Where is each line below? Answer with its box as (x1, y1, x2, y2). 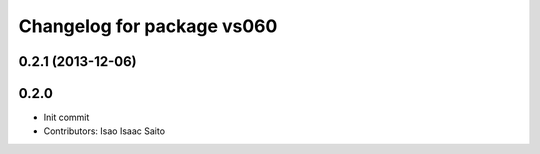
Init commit (43, 111, 90, 124)
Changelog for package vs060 (18, 15, 278, 37)
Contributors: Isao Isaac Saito (43, 125, 165, 137)
